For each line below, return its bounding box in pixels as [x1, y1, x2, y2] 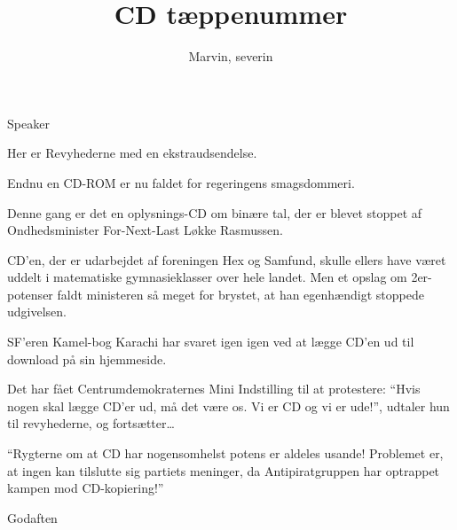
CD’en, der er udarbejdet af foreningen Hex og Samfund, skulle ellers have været [7, 250, 446, 269]
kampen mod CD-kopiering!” [7, 479, 164, 497]
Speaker [7, 113, 50, 132]
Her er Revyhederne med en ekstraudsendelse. [7, 144, 257, 162]
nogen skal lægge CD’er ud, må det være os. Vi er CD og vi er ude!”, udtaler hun [7, 396, 450, 415]
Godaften [7, 508, 58, 526]
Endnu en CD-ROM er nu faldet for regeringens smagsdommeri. [7, 173, 355, 191]
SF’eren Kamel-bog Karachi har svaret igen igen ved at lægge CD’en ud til [7, 332, 414, 351]
